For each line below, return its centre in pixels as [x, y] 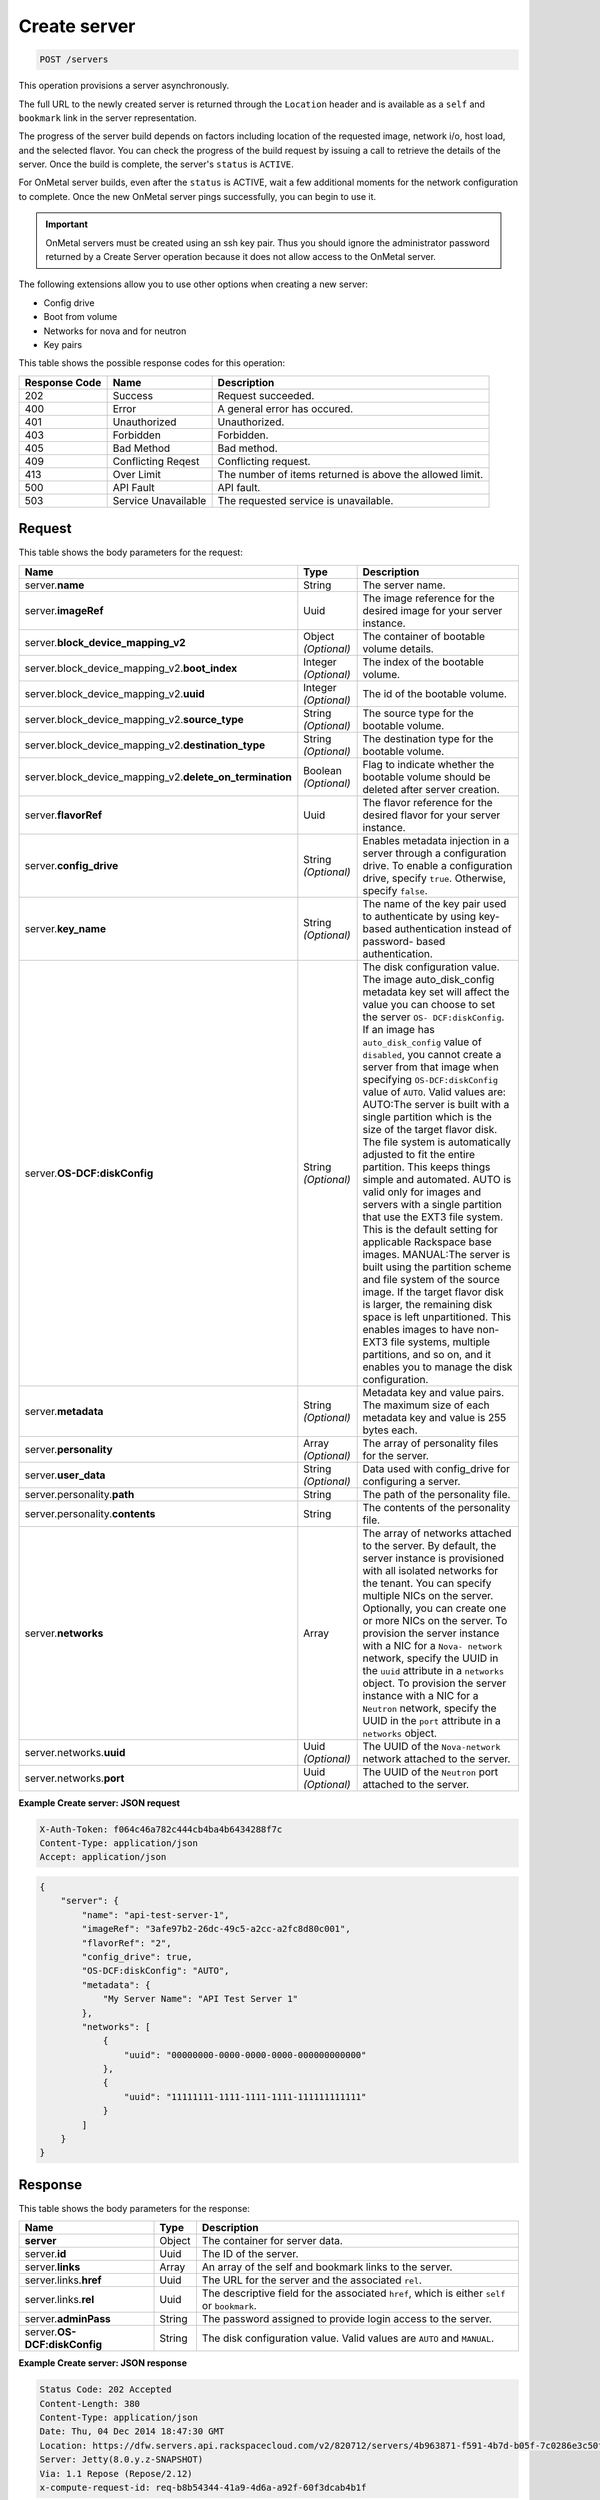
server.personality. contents [90, 1513]
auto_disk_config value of [422, 1042]
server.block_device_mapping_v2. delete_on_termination [158, 777]
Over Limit [137, 474]
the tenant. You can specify [427, 1583]
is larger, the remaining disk [427, 1304]
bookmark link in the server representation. [107, 117]
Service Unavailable [159, 500]
